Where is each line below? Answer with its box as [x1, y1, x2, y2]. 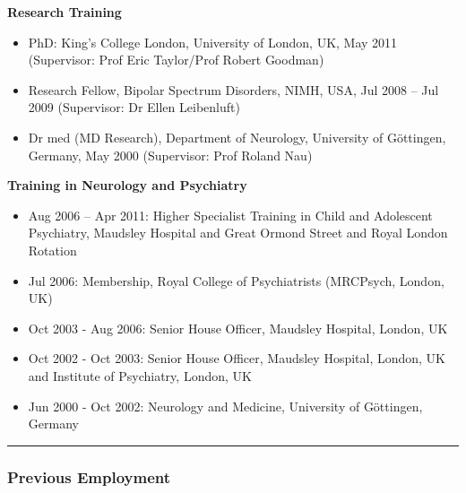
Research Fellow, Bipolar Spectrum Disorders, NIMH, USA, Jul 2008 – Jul [28, 80, 439, 99]
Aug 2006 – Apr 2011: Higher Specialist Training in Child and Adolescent [28, 205, 433, 224]
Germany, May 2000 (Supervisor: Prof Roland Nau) [28, 145, 313, 164]
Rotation [28, 240, 77, 259]
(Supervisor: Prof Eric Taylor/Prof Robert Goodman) [28, 50, 324, 69]
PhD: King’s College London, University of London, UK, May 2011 [28, 32, 398, 51]
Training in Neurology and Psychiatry [7, 176, 247, 195]
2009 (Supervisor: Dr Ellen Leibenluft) [28, 98, 240, 117]
